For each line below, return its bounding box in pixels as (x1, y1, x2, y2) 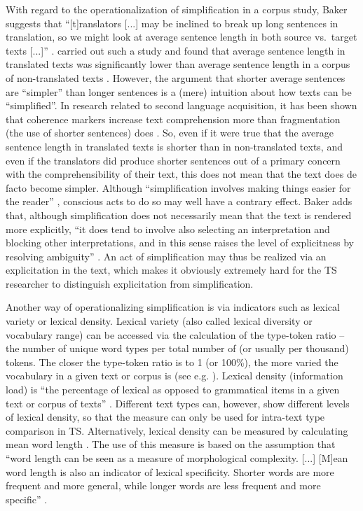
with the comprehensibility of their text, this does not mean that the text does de (6, 167, 357, 181)
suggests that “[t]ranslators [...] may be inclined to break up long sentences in (6, 15, 338, 30)
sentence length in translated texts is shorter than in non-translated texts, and (6, 139, 343, 153)
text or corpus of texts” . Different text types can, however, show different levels (6, 395, 350, 410)
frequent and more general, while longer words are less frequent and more (6, 478, 321, 493)
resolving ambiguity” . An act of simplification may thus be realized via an (6, 248, 327, 263)
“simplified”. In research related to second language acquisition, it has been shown (6, 98, 357, 113)
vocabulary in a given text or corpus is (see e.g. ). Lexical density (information (6, 368, 343, 383)
